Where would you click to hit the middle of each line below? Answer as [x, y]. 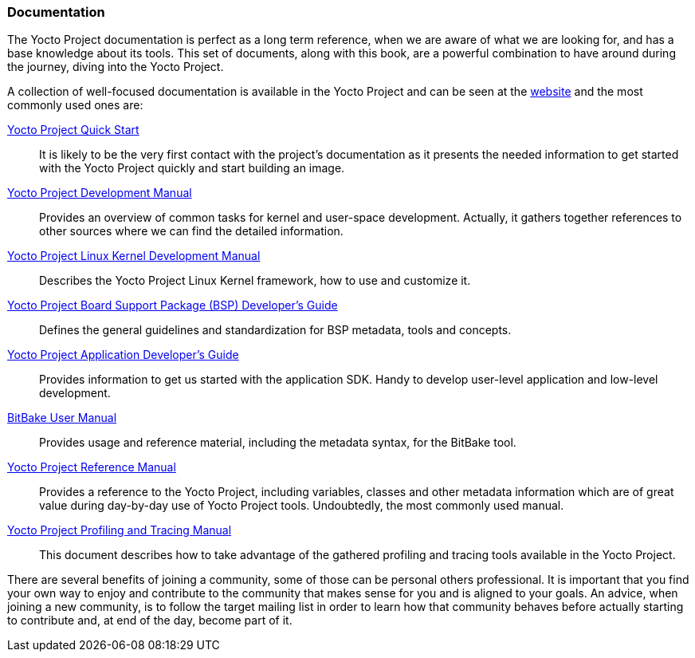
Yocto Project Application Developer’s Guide [123, 355]
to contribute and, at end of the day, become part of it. [150, 621]
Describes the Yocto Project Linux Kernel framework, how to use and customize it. [255, 281]
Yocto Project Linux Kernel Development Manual [134, 256]
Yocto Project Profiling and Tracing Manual [120, 530]
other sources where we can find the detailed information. [191, 231]
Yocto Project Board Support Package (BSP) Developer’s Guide [173, 305]
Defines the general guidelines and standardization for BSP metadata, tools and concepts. [275, 330]
